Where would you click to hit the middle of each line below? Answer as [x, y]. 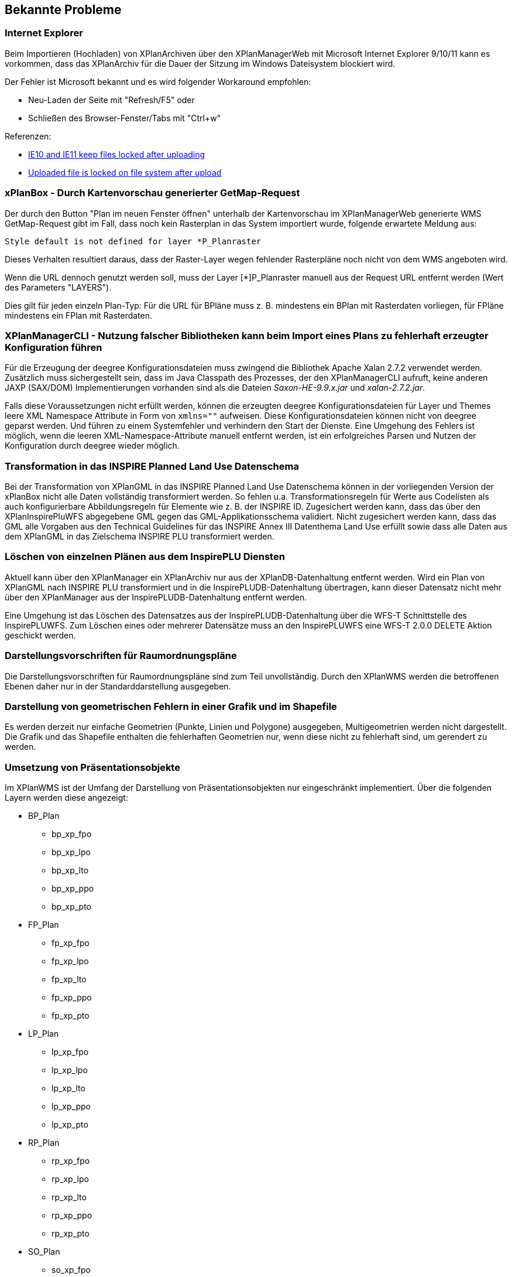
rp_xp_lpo [70, 1179]
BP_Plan [44, 816]
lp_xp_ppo [71, 1107]
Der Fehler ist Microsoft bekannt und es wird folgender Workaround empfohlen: [158, 81]
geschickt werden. [40, 635]
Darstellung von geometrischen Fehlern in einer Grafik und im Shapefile [171, 706]
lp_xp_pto [70, 1125]
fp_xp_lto [69, 979]
